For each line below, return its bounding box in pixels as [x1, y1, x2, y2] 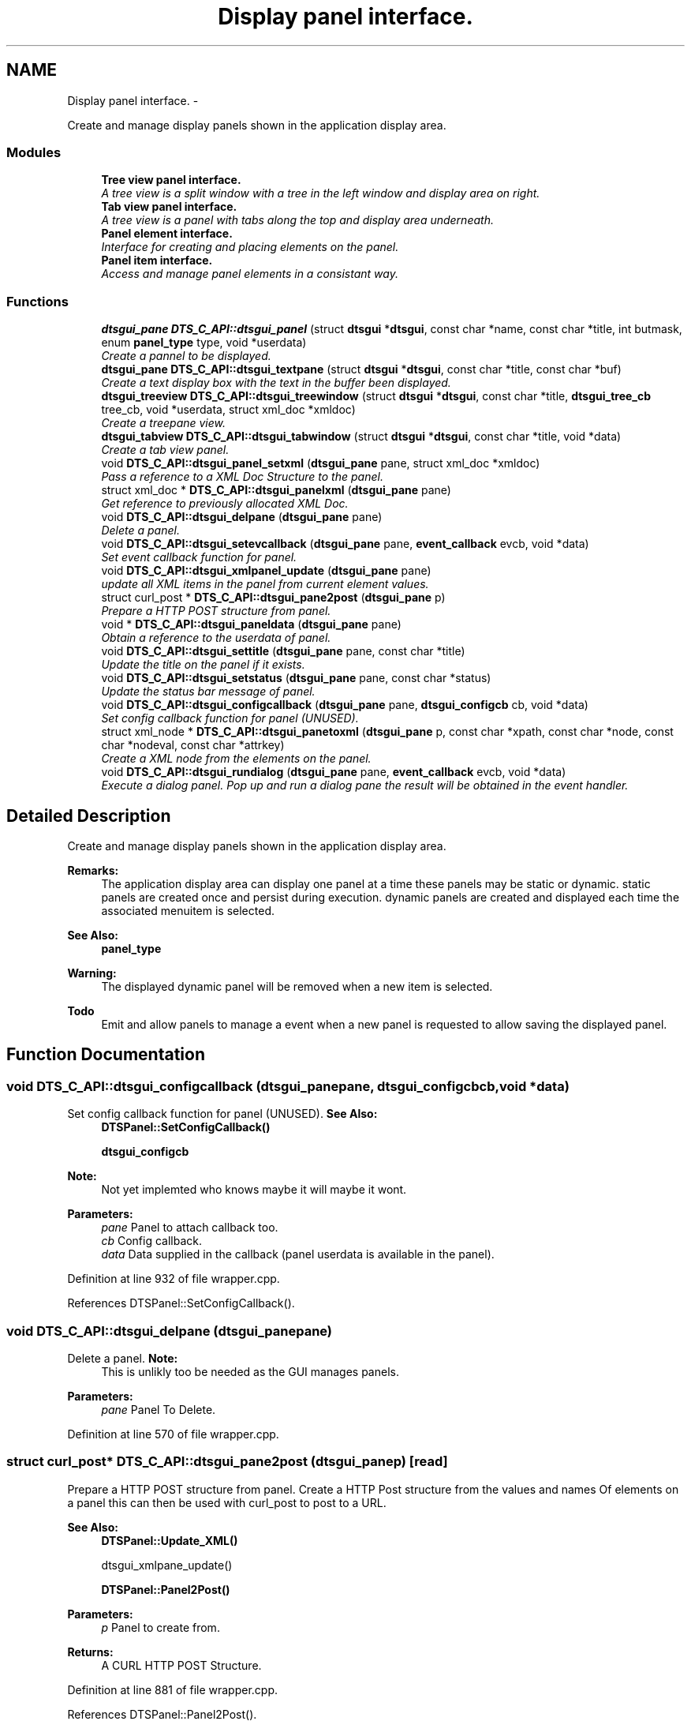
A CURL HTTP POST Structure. [101, 1658, 262, 1672]
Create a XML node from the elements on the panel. [101, 752, 372, 766]
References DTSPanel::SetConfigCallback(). [67, 1296, 295, 1310]
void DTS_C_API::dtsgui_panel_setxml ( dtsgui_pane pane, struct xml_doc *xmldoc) [101, 456, 540, 471]
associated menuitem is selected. [101, 903, 275, 917]
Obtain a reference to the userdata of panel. [101, 631, 331, 645]
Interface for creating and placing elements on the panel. [101, 240, 399, 254]
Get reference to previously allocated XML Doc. [101, 497, 349, 511]
